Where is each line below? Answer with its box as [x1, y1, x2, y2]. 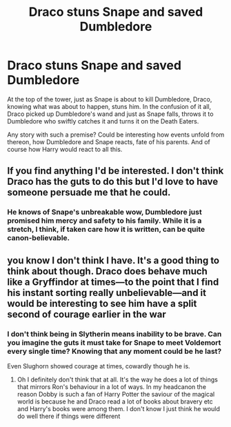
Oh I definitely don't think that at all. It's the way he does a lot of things [17, 375, 219, 384]
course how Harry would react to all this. [7, 145, 123, 153]
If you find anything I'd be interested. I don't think [7, 165, 224, 177]
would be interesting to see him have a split [7, 297, 197, 309]
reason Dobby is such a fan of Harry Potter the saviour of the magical [17, 390, 215, 398]
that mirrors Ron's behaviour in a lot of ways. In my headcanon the [17, 382, 207, 390]
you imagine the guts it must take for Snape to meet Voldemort [7, 337, 221, 347]
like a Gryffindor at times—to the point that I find [7, 276, 219, 288]
